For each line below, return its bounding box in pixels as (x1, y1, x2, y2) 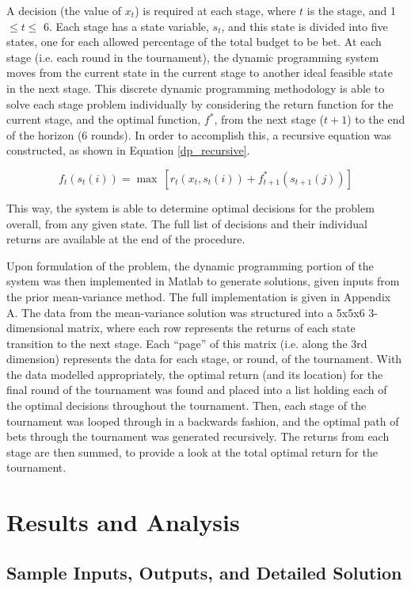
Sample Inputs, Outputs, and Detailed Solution (6, 560, 402, 584)
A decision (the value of (6, 2, 122, 18)
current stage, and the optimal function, (6, 111, 201, 128)
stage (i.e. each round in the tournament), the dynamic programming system (6, 48, 379, 65)
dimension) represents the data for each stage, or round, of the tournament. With (6, 350, 402, 367)
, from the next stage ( (214, 111, 324, 128)
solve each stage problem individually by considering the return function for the (6, 95, 394, 112)
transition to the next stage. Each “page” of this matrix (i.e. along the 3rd (6, 335, 367, 351)
